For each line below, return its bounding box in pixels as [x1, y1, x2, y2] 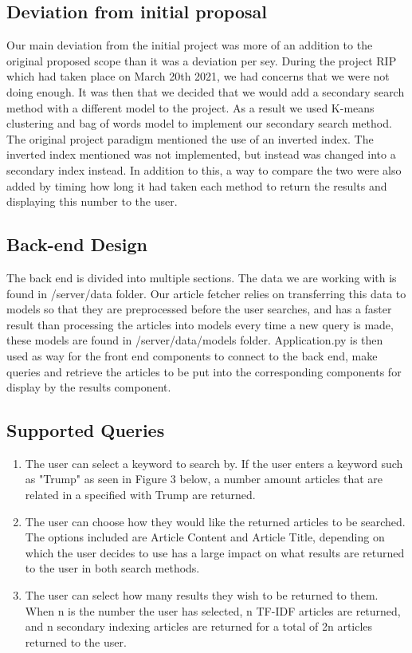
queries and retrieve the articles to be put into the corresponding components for [6, 363, 402, 380]
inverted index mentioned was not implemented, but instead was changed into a [6, 146, 396, 163]
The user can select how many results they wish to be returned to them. [25, 587, 379, 604]
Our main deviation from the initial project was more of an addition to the [6, 37, 373, 53]
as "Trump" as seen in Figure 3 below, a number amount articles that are [25, 470, 383, 487]
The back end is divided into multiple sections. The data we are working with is [6, 269, 397, 285]
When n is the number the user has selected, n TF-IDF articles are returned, [25, 602, 401, 619]
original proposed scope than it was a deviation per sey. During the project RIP [6, 52, 397, 69]
